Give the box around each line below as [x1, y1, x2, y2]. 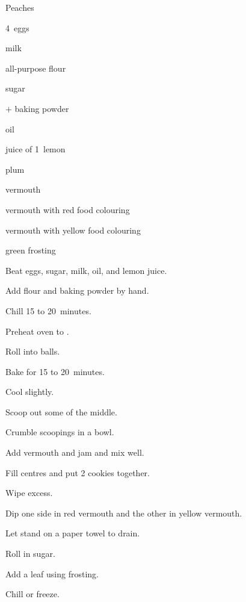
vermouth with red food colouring [5, 203, 130, 216]
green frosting [5, 244, 56, 256]
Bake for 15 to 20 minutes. [5, 365, 105, 377]
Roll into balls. [5, 345, 60, 358]
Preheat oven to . [5, 324, 69, 337]
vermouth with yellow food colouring [5, 223, 141, 236]
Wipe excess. [5, 486, 53, 499]
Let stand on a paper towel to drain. [5, 527, 140, 539]
